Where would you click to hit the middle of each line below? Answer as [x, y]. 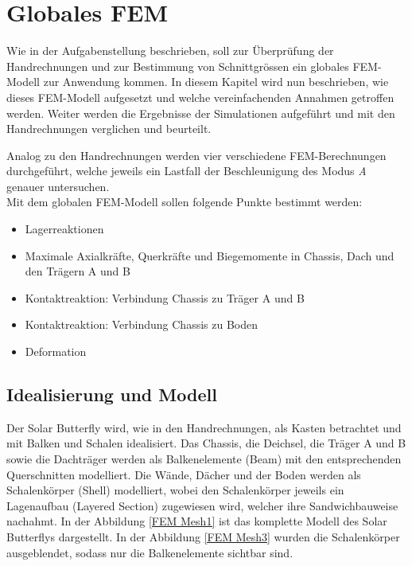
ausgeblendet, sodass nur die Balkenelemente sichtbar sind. [150, 552]
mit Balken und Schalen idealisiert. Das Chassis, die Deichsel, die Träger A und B [206, 443]
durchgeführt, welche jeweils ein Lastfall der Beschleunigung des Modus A [187, 171]
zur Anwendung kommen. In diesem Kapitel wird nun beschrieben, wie [216, 82]
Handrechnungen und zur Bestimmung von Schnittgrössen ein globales [178, 66]
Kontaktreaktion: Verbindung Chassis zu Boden [142, 324]
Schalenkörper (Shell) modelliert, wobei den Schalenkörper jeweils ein [175, 490]
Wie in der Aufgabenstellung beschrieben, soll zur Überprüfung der [170, 51]
